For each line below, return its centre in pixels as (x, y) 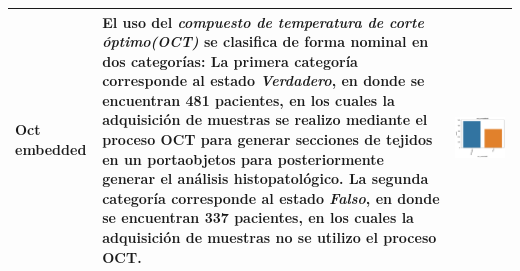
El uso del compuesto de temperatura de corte (263, 21)
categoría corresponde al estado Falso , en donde (271, 197)
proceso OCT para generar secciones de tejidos (267, 139)
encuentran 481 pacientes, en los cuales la (248, 99)
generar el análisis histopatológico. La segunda (265, 178)
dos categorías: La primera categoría (230, 60)
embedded (51, 148)
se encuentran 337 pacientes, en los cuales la (258, 217)
